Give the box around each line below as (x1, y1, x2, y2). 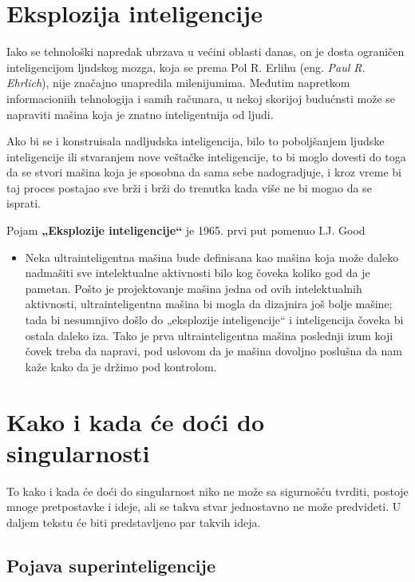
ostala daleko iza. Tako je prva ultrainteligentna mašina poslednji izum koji (25, 327, 393, 343)
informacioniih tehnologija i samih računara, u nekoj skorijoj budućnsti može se (6, 89, 396, 106)
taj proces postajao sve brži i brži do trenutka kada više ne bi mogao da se (6, 179, 372, 196)
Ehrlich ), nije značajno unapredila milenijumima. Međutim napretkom (6, 74, 350, 91)
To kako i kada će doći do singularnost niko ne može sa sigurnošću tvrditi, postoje (6, 482, 409, 499)
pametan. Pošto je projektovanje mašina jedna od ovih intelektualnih (25, 279, 362, 296)
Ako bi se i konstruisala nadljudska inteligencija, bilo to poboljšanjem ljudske (6, 133, 385, 149)
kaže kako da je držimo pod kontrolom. (25, 358, 217, 374)
